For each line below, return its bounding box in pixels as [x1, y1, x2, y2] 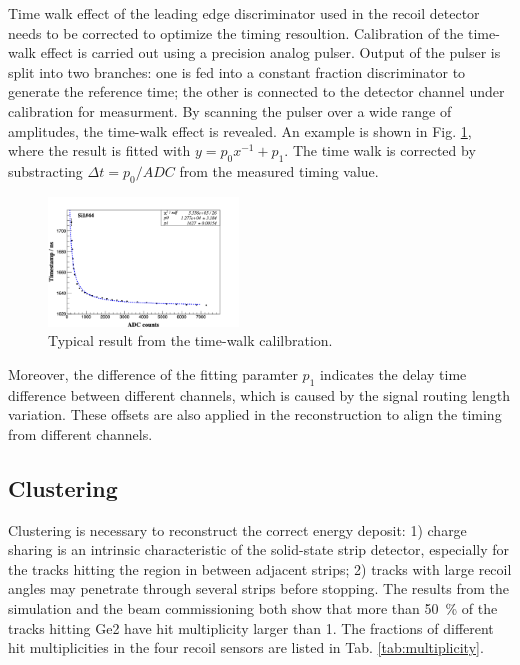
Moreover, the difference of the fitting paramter [8, 363, 298, 384]
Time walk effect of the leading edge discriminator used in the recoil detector [8, 3, 480, 23]
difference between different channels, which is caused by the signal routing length [8, 384, 511, 405]
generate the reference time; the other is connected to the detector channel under [8, 81, 505, 102]
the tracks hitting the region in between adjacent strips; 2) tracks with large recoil [8, 558, 512, 579]
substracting [8, 160, 83, 181]
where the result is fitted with [8, 140, 191, 161]
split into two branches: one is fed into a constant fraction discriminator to [8, 61, 466, 82]
